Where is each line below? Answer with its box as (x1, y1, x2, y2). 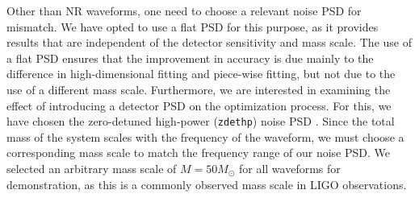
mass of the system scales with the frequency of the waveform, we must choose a (6, 128, 404, 145)
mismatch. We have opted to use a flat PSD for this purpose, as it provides (6, 18, 379, 35)
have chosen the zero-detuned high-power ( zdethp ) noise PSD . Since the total (6, 113, 395, 130)
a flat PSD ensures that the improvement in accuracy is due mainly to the (6, 49, 374, 66)
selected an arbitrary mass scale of (6, 160, 177, 176)
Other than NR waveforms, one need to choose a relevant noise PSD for (6, 2, 362, 19)
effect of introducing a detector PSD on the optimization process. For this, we (6, 97, 392, 113)
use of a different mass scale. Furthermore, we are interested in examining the (6, 80, 391, 97)
